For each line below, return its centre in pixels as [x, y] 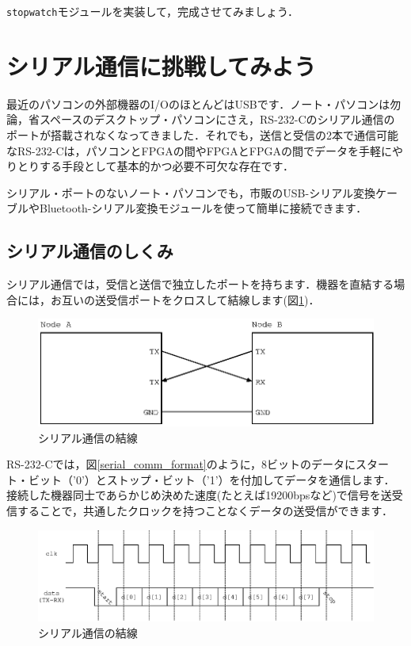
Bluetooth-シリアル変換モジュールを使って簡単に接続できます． [203, 208]
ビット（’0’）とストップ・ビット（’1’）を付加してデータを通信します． [211, 479]
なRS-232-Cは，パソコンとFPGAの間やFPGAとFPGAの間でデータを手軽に [200, 150]
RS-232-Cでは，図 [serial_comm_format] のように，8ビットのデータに [181, 464]
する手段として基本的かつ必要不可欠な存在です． [167, 166]
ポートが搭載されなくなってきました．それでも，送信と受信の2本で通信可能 [202, 134]
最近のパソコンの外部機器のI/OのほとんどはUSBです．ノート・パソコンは [198, 103]
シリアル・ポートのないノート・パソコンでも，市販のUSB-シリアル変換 [191, 192]
